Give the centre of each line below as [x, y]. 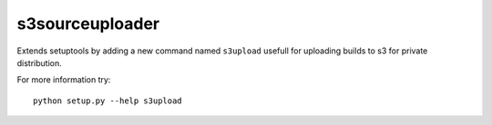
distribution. [40, 62]
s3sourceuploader [88, 24]
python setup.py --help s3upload [108, 101]
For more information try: [64, 80]
